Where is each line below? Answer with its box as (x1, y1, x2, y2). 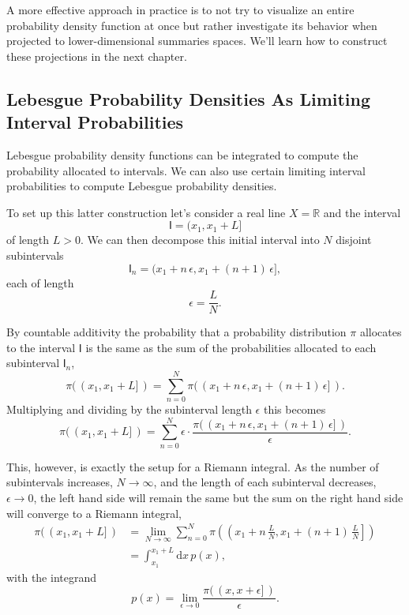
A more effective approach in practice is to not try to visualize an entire (6, 2, 355, 17)
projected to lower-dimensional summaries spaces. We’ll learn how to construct (6, 32, 388, 49)
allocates (359, 324, 402, 340)
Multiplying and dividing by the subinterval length (6, 401, 252, 418)
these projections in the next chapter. (6, 47, 187, 64)
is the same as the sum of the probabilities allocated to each (85, 339, 377, 355)
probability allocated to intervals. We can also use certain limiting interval (6, 162, 366, 178)
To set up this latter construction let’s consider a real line (6, 204, 286, 220)
